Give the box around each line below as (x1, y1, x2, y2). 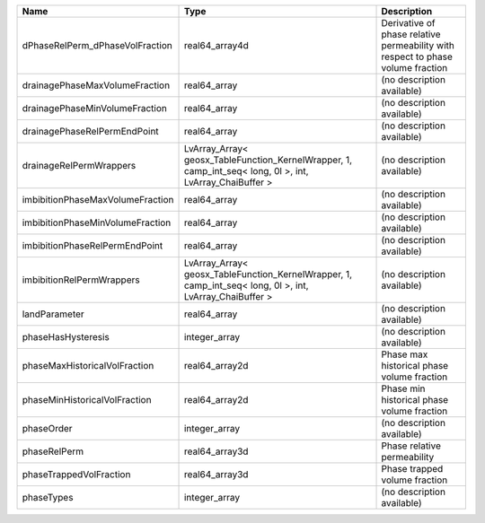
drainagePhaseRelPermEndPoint (22, 126, 159, 137)
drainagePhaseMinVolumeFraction (22, 102, 168, 114)
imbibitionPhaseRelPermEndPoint (22, 240, 163, 251)
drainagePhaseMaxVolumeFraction (22, 79, 171, 92)
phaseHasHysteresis (22, 331, 110, 343)
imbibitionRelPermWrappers (22, 274, 140, 286)
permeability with (381, 39, 455, 51)
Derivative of (381, 17, 436, 29)
